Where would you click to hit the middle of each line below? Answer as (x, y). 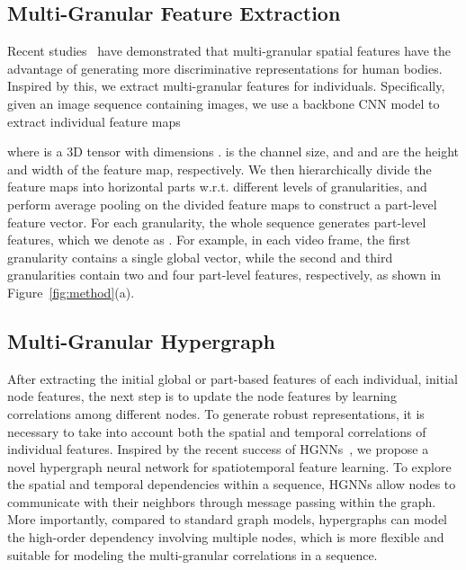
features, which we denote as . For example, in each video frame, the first (209, 240)
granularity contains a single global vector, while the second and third (200, 257)
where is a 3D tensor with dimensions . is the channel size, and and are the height (233, 151)
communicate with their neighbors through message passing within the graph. (222, 501)
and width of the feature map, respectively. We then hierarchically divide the (220, 169)
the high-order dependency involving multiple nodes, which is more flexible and (226, 537)
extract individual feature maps (94, 121)
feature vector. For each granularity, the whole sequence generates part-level (217, 222)
